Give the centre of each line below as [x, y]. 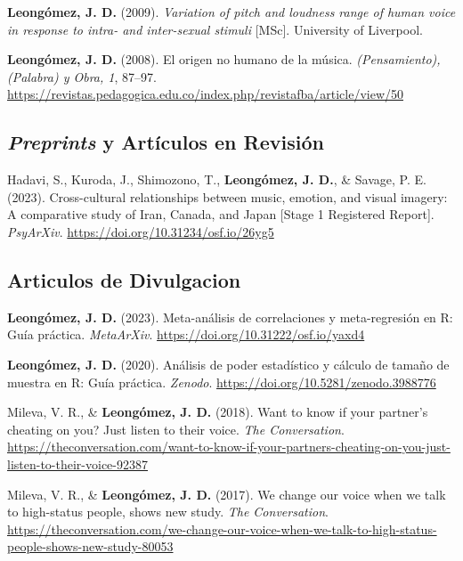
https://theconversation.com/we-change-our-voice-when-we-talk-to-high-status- [222, 528]
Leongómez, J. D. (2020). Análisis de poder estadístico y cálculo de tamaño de [228, 364]
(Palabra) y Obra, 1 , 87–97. [82, 76]
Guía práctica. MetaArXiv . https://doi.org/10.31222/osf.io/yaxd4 [186, 334]
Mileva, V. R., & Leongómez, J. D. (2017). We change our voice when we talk [227, 494]
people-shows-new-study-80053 [90, 546]
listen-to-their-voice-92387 [77, 463]
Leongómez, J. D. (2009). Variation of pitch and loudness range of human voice [231, 12]
